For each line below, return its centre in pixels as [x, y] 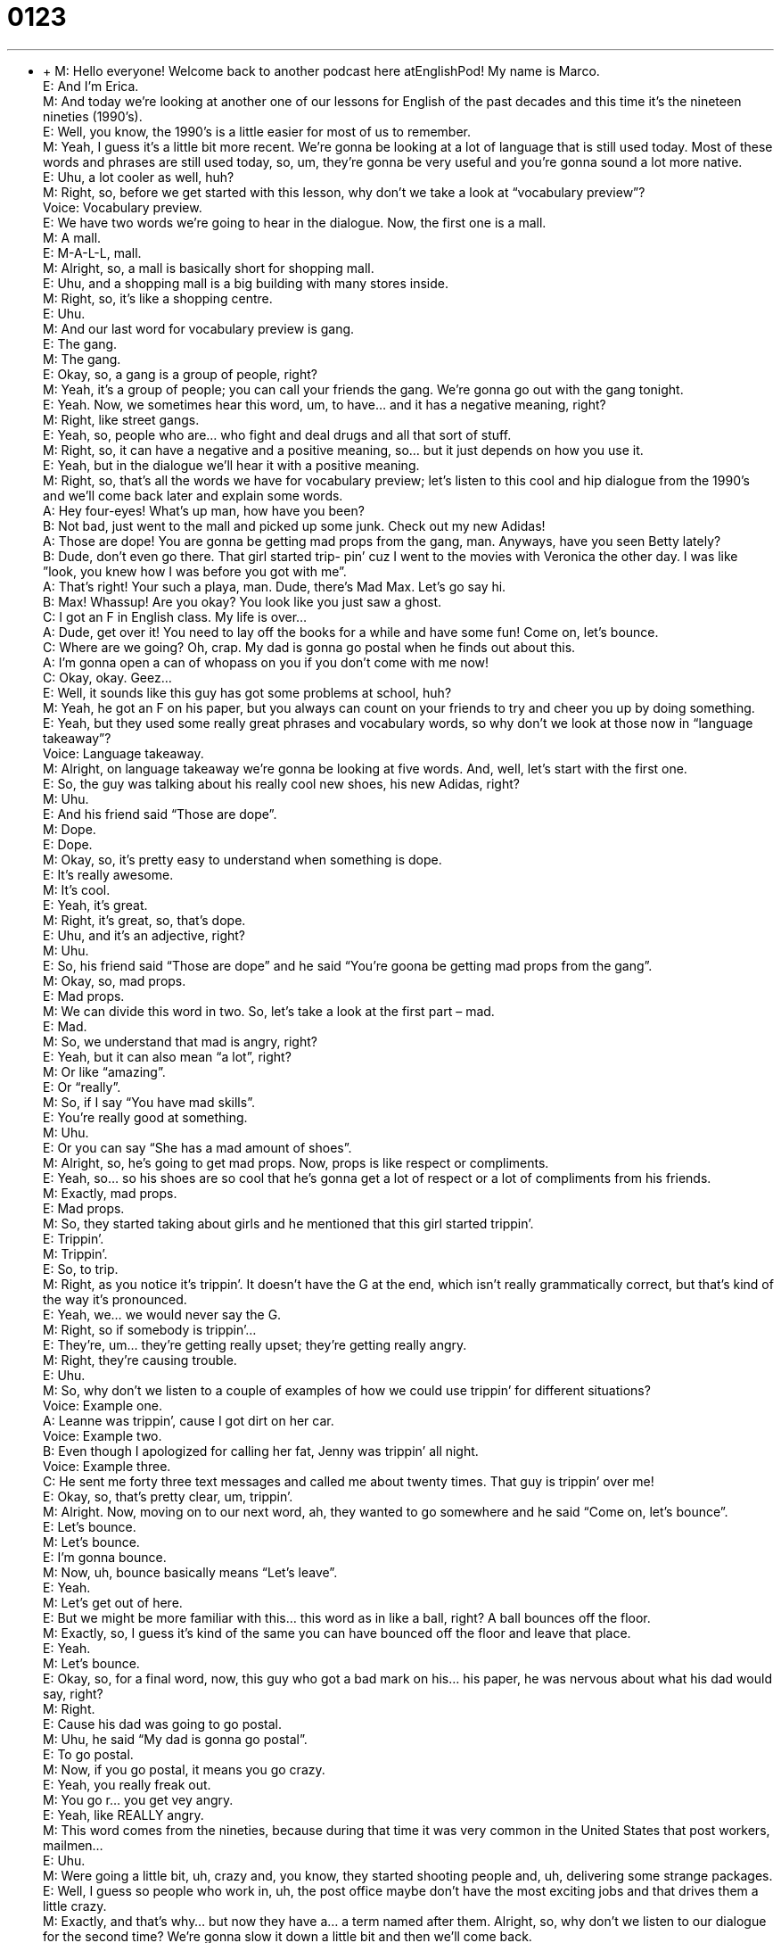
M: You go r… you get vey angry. [138, 1799]
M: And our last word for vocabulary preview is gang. [199, 328]
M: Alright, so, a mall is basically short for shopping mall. [209, 268]
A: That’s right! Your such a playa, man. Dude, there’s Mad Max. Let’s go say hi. [275, 586]
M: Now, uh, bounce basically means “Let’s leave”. [190, 1572]
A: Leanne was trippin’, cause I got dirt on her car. [189, 1420]
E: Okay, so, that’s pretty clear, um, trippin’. [168, 1496]
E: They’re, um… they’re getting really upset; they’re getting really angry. [255, 1344]
